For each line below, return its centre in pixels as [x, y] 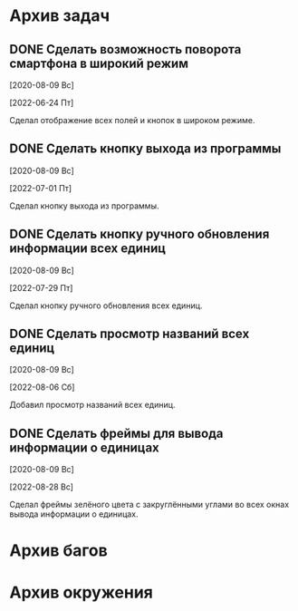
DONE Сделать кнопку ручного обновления [139, 234]
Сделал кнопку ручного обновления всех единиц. [106, 305]
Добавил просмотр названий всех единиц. [92, 405]
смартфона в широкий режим [99, 63]
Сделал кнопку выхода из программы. [84, 206]
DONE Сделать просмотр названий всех [130, 334]
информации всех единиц [87, 249]
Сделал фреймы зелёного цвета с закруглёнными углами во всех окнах [149, 505]
